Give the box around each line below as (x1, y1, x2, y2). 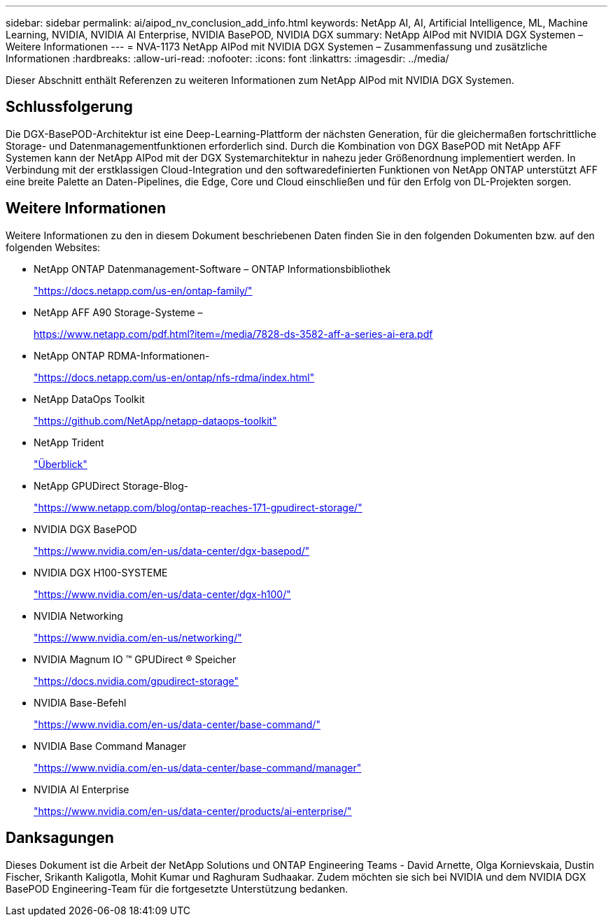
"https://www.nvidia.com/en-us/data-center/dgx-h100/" (34, 588, 291, 600)
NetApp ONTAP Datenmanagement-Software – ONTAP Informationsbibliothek (34, 262, 391, 275)
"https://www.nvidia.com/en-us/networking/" (34, 631, 242, 644)
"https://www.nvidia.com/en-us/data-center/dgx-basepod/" (34, 544, 310, 557)
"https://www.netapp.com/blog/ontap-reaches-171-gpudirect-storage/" (34, 501, 362, 513)
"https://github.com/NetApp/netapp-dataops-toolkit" (34, 414, 277, 427)
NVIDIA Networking (34, 609, 123, 622)
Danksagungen (6, 829, 114, 847)
